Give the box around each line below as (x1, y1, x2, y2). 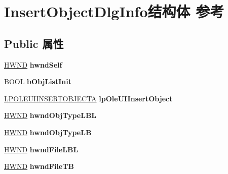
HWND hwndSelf (4, 59, 62, 70)
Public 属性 (4, 35, 64, 51)
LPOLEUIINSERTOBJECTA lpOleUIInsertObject (4, 93, 173, 103)
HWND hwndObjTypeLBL (4, 110, 97, 121)
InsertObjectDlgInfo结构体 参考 (4, 1, 224, 22)
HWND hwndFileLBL (4, 144, 79, 154)
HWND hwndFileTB (4, 161, 74, 171)
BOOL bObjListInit (4, 76, 72, 87)
